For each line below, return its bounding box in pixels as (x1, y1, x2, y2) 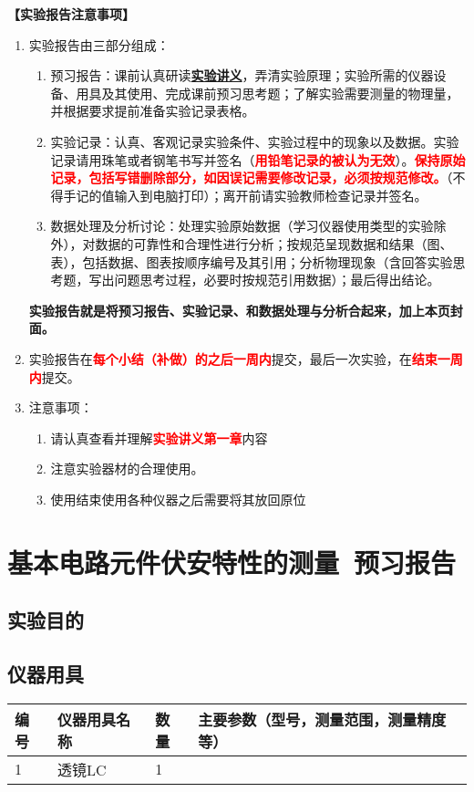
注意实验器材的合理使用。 (50, 459, 204, 478)
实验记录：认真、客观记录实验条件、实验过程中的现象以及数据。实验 (50, 131, 459, 151)
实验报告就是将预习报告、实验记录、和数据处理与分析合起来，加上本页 (28, 300, 450, 319)
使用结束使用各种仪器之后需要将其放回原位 (50, 489, 306, 508)
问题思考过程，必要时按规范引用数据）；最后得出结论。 (114, 270, 440, 289)
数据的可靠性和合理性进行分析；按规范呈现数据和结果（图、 (95, 234, 453, 253)
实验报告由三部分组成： (28, 35, 170, 54)
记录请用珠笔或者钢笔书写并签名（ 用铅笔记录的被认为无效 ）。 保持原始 (50, 150, 466, 169)
